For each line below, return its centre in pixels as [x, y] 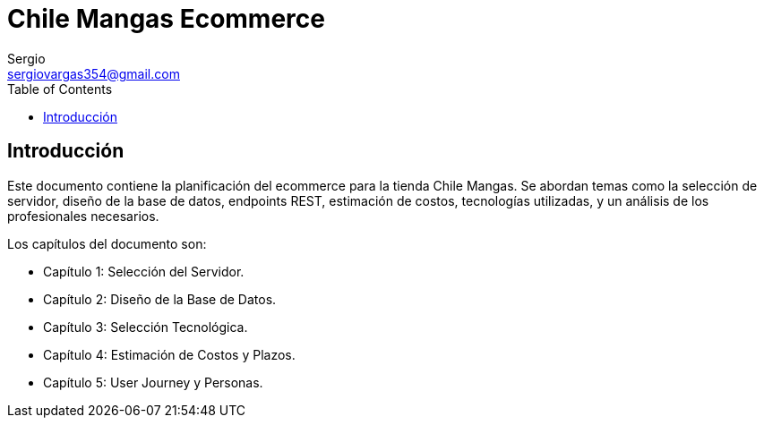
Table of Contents [60, 89]
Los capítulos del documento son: [107, 243]
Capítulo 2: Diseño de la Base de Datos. [160, 299]
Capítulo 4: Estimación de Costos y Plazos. [169, 354]
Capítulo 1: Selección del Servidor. [144, 271]
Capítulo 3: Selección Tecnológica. [146, 327]
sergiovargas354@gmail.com [94, 73]
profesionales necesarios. [83, 216]
